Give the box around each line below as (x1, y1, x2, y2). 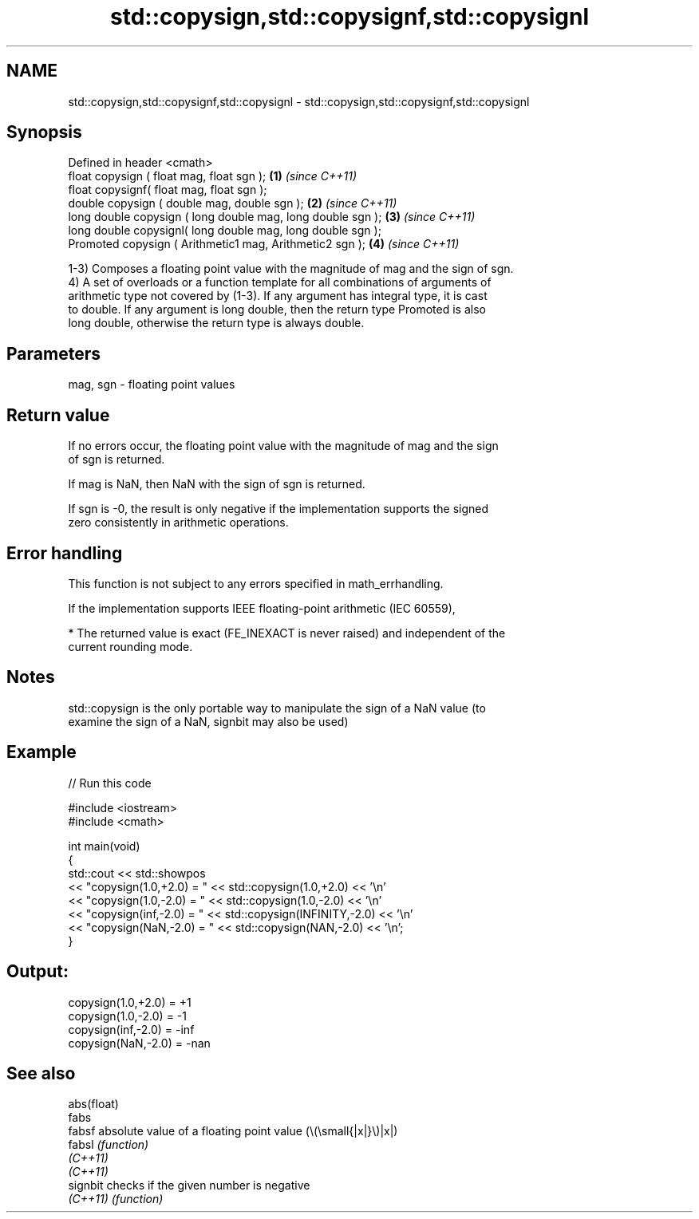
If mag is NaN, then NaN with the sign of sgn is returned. (68, 477, 365, 491)
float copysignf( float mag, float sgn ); (68, 183, 267, 197)
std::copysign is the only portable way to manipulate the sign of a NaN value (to (68, 700, 486, 715)
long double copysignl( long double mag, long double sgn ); (68, 223, 381, 238)
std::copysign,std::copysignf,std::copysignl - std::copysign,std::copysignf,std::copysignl (68, 94, 530, 108)
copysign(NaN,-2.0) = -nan (68, 1036, 211, 1050)
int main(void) (68, 838, 140, 853)
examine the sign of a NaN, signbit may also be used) (68, 714, 349, 728)
